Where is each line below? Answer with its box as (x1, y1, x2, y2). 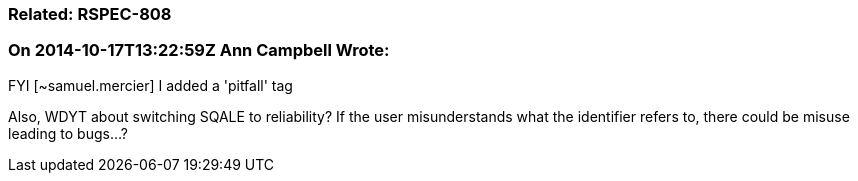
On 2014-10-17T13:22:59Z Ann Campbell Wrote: (8, 40, 390, 61)
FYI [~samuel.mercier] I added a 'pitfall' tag (8, 76, 293, 94)
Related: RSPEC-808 (8, 4, 172, 24)
